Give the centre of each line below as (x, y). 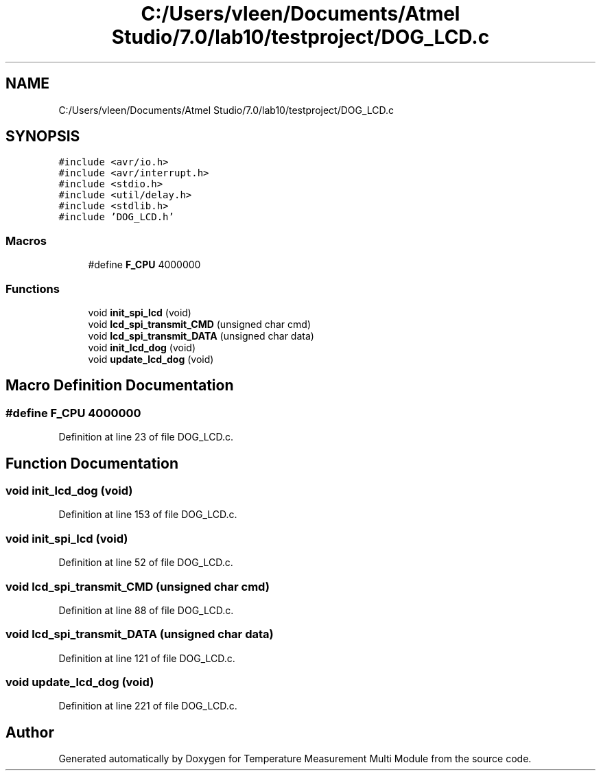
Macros (26, 240)
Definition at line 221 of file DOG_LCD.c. (148, 706)
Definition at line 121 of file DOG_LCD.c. (147, 658)
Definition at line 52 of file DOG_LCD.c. (146, 563)
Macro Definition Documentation (120, 386)
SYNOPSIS (43, 137)
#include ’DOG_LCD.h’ (116, 217)
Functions (33, 289)
